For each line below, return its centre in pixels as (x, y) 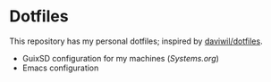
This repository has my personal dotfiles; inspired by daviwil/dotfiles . (136, 41)
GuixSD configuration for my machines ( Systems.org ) (120, 58)
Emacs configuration (60, 68)
